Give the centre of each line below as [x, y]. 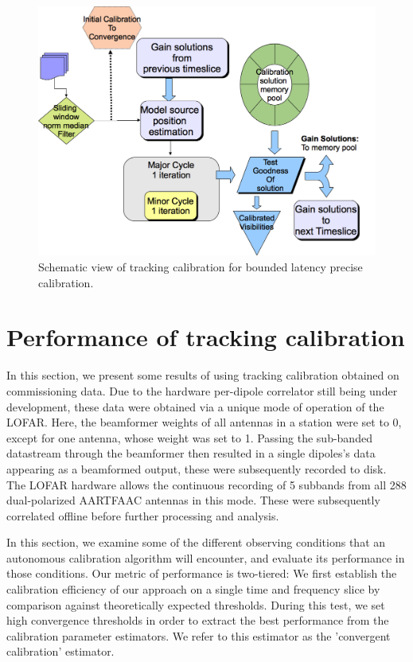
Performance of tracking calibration [206, 337]
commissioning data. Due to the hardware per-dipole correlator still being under [202, 390]
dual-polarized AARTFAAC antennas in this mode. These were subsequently [193, 500]
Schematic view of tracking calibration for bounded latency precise [201, 267]
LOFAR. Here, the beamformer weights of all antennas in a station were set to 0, [204, 422]
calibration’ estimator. [60, 651]
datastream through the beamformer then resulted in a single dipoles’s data [191, 453]
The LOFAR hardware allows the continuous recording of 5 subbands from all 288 [206, 484]
